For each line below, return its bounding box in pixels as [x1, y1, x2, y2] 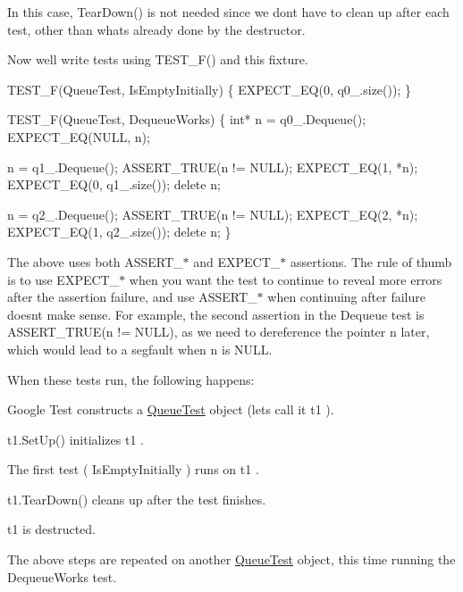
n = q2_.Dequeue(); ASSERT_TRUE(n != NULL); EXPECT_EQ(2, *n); [7, 204, 418, 223]
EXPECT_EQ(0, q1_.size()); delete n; [7, 175, 221, 194]
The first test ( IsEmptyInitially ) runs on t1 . [7, 460, 259, 479]
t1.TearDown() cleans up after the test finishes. [7, 489, 266, 508]
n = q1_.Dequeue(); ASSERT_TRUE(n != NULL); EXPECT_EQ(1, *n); [7, 157, 418, 176]
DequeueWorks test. [7, 567, 117, 586]
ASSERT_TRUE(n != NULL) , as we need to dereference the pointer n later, [7, 322, 430, 341]
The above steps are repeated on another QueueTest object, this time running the [7, 550, 456, 569]
